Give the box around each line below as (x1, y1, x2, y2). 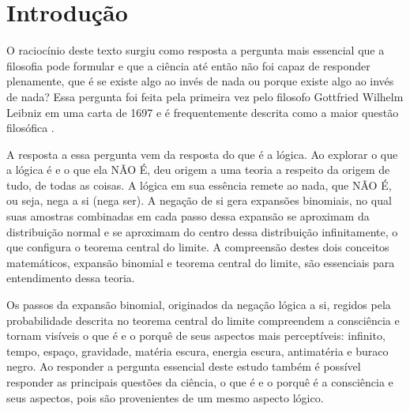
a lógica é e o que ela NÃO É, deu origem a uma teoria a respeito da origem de (6, 161, 390, 178)
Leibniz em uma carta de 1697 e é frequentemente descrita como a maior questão (6, 104, 399, 120)
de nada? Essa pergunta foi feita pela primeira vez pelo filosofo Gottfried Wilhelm (6, 88, 404, 104)
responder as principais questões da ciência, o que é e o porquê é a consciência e (6, 374, 393, 390)
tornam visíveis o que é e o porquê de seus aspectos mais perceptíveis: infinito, (6, 327, 386, 344)
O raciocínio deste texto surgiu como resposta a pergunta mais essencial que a (6, 42, 385, 58)
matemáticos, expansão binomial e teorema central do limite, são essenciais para (6, 254, 395, 270)
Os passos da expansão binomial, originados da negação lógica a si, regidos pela (6, 296, 391, 313)
